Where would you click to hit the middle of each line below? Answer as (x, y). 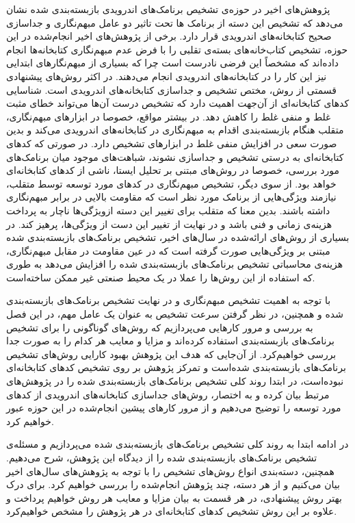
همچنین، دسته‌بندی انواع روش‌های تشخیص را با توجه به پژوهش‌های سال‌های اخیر (170, 471)
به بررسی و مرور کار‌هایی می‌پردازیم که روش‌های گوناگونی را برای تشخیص (160, 327)
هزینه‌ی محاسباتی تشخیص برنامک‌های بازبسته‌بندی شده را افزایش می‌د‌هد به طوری (175, 264)
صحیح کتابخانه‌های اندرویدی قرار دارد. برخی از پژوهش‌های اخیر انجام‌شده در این (169, 36)
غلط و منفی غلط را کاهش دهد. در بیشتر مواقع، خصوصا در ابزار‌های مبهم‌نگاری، (169, 116)
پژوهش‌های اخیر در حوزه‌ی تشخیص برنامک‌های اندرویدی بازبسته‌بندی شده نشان (168, 9)
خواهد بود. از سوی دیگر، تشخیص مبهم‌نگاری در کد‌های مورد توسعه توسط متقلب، (171, 183)
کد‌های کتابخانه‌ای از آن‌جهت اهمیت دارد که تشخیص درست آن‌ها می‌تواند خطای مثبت (178, 103)
